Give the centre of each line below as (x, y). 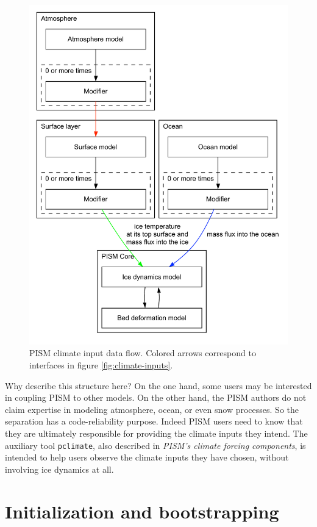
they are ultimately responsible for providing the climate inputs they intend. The (156, 433)
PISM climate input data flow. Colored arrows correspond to (143, 353)
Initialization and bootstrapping (142, 511)
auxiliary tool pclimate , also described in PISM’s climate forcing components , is (155, 445)
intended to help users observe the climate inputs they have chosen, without (147, 457)
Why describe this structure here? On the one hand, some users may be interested (158, 385)
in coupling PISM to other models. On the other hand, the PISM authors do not (156, 397)
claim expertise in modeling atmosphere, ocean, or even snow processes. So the (152, 409)
